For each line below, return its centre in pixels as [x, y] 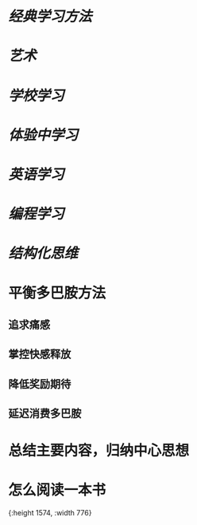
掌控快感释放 [40, 355]
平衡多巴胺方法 [57, 293]
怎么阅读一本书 [57, 490]
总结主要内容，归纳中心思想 [99, 451]
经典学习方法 [50, 16]
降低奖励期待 [40, 384]
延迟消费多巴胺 [45, 414]
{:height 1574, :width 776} [50, 513]
